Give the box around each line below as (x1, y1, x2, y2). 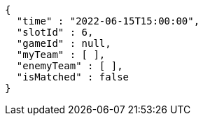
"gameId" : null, (16, 38, 111, 49)
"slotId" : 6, (16, 27, 94, 38)
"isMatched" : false (16, 71, 129, 83)
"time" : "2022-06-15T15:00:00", (16, 15, 200, 27)
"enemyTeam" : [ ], (16, 60, 123, 71)
